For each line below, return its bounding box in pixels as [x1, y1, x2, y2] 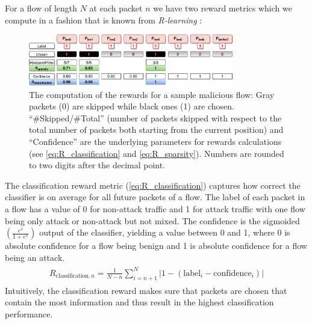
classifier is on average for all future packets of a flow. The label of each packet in [5, 191, 305, 203]
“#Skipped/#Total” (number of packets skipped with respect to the [29, 111, 282, 124]
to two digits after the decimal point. [29, 159, 166, 171]
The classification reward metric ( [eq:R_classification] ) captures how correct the [5, 179, 301, 191]
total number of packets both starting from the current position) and [29, 123, 284, 136]
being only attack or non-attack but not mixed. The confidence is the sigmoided [5, 214, 300, 227]
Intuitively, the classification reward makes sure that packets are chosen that [5, 284, 287, 296]
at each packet [89, 2, 143, 14]
